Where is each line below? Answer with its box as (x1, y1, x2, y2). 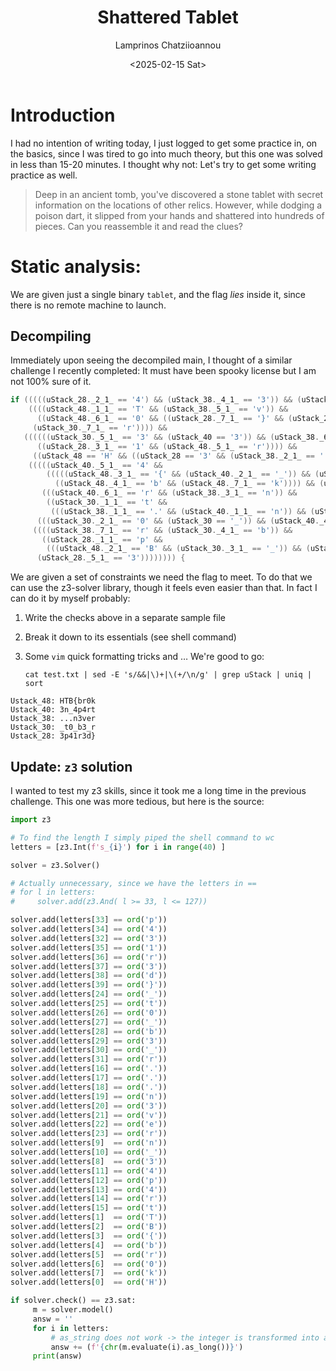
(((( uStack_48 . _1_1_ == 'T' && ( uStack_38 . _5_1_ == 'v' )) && (28, 404, 289, 415)
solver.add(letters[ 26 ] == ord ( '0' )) (10, 1007, 168, 1018)
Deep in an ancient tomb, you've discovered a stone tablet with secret (34, 188, 324, 200)
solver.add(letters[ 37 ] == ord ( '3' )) (10, 961, 168, 971)
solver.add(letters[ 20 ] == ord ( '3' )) (10, 1101, 168, 1111)
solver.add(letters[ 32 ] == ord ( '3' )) (10, 933, 168, 943)
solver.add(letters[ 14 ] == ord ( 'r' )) (10, 1194, 168, 1204)
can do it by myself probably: (10, 592, 131, 605)
